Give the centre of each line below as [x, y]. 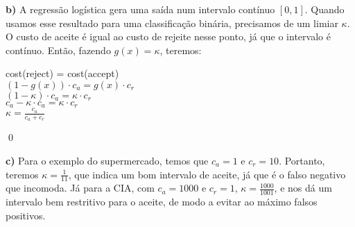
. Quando [324, 9]
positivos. [26, 215]
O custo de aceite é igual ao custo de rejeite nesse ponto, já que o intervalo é [168, 36]
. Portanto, [302, 160]
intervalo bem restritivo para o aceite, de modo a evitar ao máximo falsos [162, 202]
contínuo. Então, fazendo [58, 50]
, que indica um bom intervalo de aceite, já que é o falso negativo [207, 174]
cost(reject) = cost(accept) [62, 73]
